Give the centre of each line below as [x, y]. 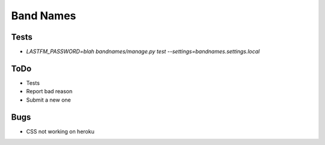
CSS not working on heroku [60, 131]
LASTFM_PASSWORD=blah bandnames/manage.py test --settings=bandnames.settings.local [143, 52]
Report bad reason [49, 91]
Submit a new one [49, 100]
